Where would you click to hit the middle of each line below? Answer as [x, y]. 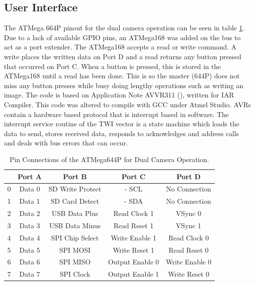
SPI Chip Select [75, 237]
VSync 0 [189, 213]
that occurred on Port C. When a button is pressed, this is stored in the [113, 66]
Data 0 [30, 189]
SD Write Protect [75, 189]
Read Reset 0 [189, 249]
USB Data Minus [75, 225]
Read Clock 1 [134, 213]
